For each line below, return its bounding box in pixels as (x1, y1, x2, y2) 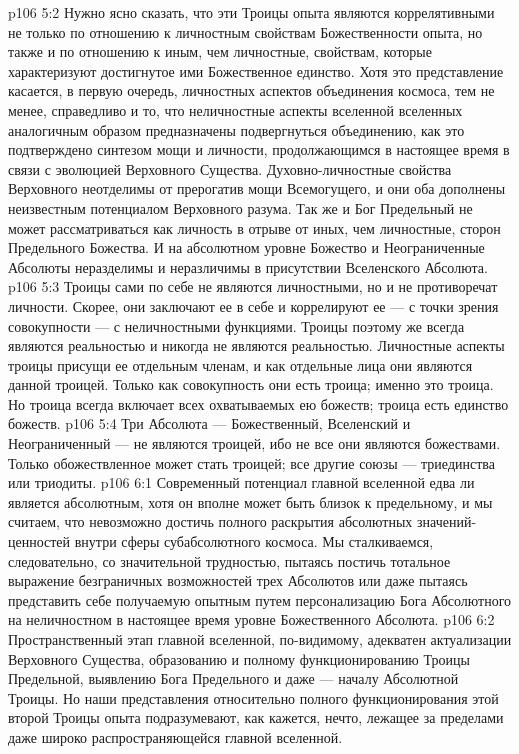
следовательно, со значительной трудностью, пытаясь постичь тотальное (8, 550, 451, 571)
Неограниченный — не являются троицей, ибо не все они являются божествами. (8, 433, 501, 454)
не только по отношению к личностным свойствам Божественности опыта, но (8, 21, 483, 42)
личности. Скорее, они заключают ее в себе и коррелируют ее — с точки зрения (8, 295, 499, 316)
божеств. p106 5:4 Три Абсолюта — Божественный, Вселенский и (8, 413, 411, 434)
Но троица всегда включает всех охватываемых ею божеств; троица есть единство (8, 393, 509, 414)
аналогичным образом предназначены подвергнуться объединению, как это (8, 119, 465, 140)
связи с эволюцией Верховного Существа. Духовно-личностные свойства (8, 158, 452, 179)
